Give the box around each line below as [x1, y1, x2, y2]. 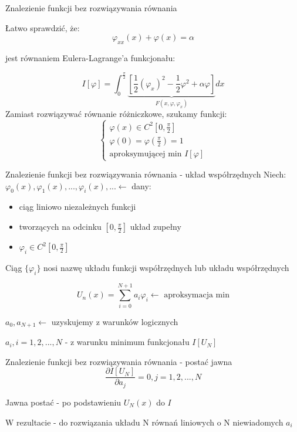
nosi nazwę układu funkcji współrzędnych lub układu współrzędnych [43, 261, 289, 273]
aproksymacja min [164, 291, 230, 300]
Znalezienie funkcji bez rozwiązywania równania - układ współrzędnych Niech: [5, 168, 286, 180]
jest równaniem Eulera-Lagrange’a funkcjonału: [5, 51, 176, 63]
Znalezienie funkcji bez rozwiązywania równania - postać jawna [5, 355, 232, 367]
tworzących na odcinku [19, 220, 102, 233]
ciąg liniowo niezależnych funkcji [19, 200, 136, 213]
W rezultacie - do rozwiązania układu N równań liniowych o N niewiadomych [5, 416, 283, 428]
